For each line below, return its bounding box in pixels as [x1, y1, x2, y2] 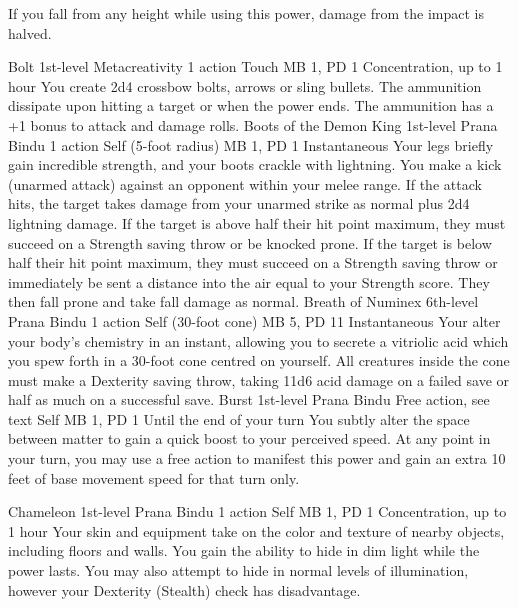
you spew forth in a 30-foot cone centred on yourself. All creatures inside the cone [8, 350, 510, 371]
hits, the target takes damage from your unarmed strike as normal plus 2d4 [8, 193, 470, 214]
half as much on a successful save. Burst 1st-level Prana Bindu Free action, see [8, 389, 490, 410]
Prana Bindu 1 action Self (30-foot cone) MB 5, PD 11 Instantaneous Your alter [8, 310, 501, 331]
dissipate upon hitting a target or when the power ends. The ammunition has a [8, 95, 494, 116]
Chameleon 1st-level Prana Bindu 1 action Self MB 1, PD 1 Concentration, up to [8, 501, 507, 522]
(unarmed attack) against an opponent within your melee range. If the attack [8, 173, 482, 194]
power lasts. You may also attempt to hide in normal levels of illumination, [8, 560, 469, 581]
